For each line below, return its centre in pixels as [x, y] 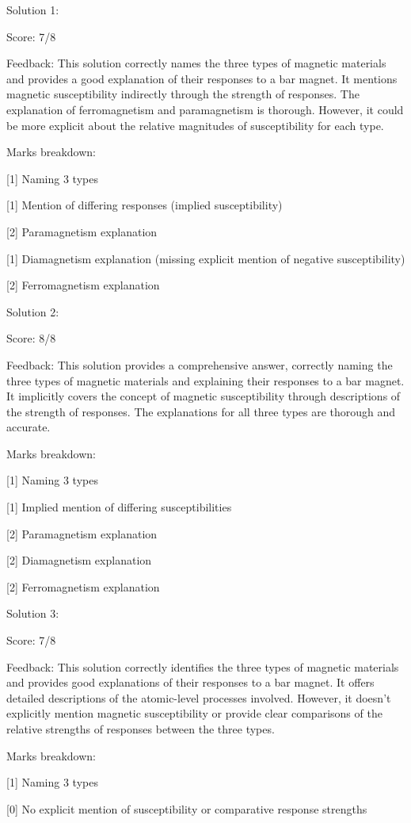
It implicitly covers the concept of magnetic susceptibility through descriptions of [204, 396]
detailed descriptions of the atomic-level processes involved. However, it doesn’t [199, 697]
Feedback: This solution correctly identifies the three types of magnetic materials [203, 666]
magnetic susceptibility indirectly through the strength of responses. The [183, 94]
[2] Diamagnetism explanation [79, 560]
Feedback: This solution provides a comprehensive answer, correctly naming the [200, 364]
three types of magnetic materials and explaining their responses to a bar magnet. [205, 380]
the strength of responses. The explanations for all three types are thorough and [201, 411]
